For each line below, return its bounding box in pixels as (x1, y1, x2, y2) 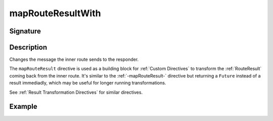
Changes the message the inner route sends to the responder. (9, 56, 139, 63)
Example (9, 102, 37, 111)
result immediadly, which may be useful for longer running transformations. (9, 80, 166, 86)
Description (9, 43, 48, 52)
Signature (9, 27, 41, 35)
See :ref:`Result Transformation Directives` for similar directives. (9, 89, 143, 95)
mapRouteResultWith (9, 8, 101, 19)
